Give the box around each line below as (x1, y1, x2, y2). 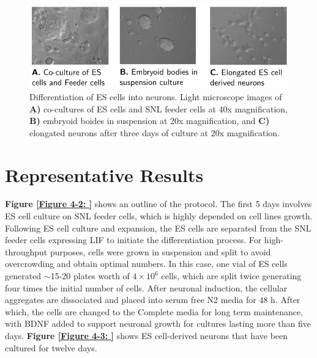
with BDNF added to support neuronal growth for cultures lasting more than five (5, 317, 311, 330)
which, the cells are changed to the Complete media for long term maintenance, (5, 305, 304, 318)
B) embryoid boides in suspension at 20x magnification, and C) (29, 114, 270, 127)
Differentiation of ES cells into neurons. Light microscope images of (29, 90, 282, 103)
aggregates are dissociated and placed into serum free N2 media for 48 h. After (5, 293, 300, 306)
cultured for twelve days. (5, 341, 97, 354)
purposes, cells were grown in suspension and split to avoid (50, 245, 271, 258)
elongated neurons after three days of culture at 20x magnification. (29, 126, 280, 139)
